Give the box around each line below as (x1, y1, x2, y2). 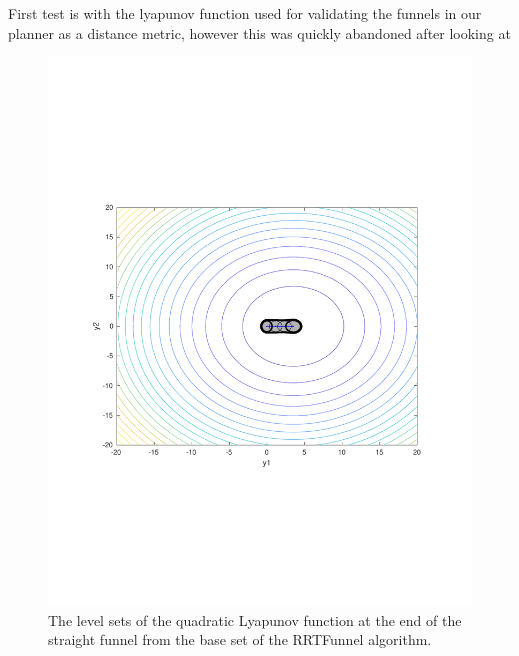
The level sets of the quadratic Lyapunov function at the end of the (48, 609, 462, 630)
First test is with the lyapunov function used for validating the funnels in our (8, 3, 482, 23)
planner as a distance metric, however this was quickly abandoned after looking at (8, 22, 511, 43)
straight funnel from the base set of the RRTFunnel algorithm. (48, 629, 432, 650)
